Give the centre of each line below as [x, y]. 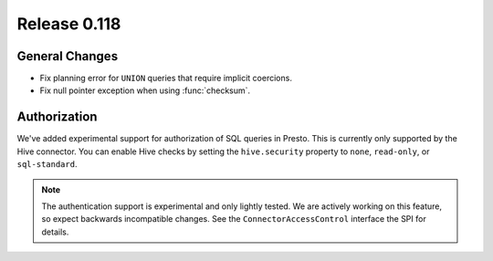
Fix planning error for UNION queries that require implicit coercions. [166, 78]
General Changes [68, 56]
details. [55, 232]
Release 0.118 [69, 24]
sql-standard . [47, 164]
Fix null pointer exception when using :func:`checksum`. [145, 90]
